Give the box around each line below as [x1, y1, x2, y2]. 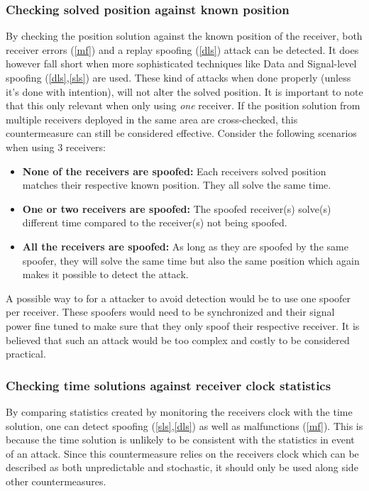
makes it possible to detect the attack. [22, 267, 189, 282]
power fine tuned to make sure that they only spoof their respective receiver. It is [6, 318, 360, 333]
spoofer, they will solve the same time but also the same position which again [22, 253, 360, 267]
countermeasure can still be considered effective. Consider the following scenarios [6, 126, 357, 140]
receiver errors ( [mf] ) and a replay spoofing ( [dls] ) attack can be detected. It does [6, 42, 359, 57]
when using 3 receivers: [6, 139, 106, 154]
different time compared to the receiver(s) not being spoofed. [22, 215, 287, 230]
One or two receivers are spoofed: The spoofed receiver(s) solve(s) [22, 201, 331, 216]
